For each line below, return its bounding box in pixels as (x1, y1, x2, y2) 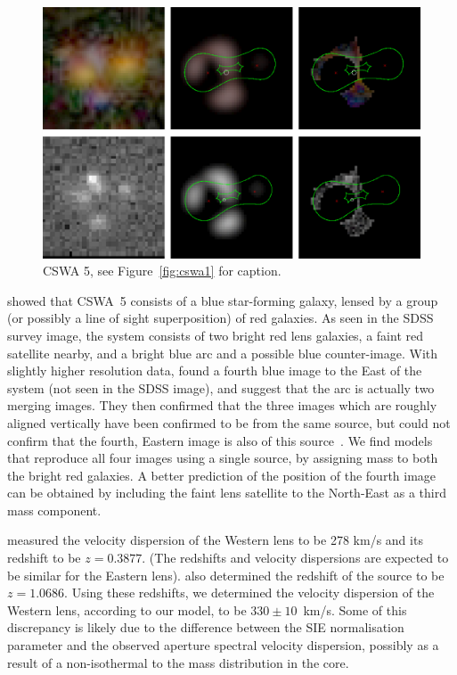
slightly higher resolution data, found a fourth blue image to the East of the (7, 361, 422, 380)
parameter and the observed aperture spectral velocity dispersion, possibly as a (7, 636, 439, 654)
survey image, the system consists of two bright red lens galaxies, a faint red (7, 325, 423, 344)
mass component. (7, 500, 102, 519)
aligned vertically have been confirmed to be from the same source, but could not (7, 413, 451, 432)
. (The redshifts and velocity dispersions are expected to (142, 548, 449, 567)
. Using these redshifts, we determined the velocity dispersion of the (64, 583, 435, 602)
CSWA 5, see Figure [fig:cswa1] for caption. (43, 261, 282, 280)
